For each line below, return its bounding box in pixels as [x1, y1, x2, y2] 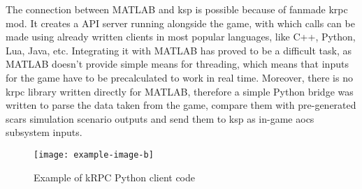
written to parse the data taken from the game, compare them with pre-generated [6, 98, 356, 112]
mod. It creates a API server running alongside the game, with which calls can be [6, 15, 355, 30]
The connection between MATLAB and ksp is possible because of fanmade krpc [6, 2, 348, 16]
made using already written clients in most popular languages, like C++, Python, [6, 29, 356, 44]
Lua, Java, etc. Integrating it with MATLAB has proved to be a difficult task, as [6, 43, 352, 57]
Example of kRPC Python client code [34, 169, 196, 184]
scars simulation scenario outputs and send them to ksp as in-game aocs [6, 111, 314, 126]
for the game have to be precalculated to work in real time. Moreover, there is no [6, 70, 353, 84]
